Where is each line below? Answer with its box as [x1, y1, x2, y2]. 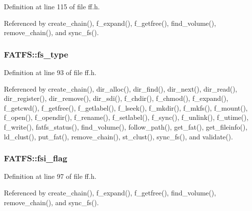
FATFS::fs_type [4, 48, 68, 60]
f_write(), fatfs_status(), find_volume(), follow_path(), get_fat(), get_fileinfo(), [4, 121, 248, 132]
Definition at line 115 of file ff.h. [4, 1, 100, 11]
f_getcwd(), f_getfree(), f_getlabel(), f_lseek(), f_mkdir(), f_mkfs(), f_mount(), [4, 102, 248, 113]
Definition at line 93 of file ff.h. [4, 67, 97, 77]
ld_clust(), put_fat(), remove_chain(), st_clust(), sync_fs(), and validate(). [4, 131, 233, 141]
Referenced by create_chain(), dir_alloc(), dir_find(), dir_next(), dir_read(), [4, 83, 237, 94]
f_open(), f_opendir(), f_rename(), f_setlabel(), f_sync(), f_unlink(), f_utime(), [4, 112, 249, 122]
